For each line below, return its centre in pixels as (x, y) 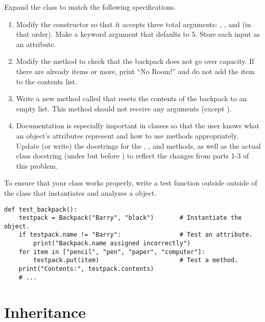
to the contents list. (46, 81)
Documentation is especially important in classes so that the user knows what (138, 125)
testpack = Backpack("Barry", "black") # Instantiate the (130, 218)
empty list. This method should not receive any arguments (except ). (124, 108)
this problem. (37, 165)
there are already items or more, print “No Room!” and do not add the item (135, 71)
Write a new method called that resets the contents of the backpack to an (131, 98)
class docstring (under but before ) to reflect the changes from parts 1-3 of (132, 156)
